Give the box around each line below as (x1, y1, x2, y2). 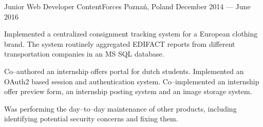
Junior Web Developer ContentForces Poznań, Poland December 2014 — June (4, 1, 251, 11)
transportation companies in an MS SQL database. (4, 48, 164, 59)
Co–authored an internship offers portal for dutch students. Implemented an (4, 65, 244, 76)
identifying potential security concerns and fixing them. (4, 113, 178, 124)
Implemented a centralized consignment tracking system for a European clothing (4, 28, 258, 39)
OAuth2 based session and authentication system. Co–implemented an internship (4, 76, 259, 86)
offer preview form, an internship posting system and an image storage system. (4, 86, 252, 97)
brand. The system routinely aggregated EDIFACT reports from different (4, 38, 235, 49)
